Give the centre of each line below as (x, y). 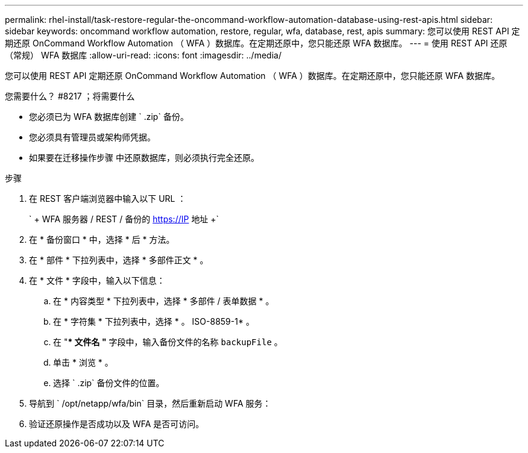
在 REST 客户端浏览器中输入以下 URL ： (108, 198)
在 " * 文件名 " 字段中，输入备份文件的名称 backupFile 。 (168, 342)
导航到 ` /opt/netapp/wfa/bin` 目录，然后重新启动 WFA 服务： (150, 403)
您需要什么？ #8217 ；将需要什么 (70, 96)
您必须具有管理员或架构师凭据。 (92, 137)
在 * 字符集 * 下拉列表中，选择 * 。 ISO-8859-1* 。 (154, 321)
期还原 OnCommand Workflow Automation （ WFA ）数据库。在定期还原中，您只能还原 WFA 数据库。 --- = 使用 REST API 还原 (256, 43)
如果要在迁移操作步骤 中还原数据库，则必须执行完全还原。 (144, 158)
